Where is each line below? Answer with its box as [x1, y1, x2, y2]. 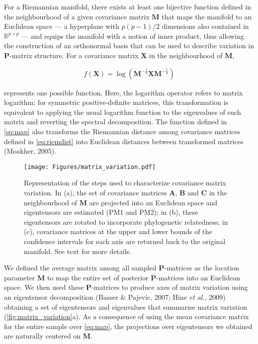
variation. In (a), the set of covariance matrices [24, 187, 167, 197]
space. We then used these [4, 282, 84, 292]
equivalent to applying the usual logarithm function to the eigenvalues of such [4, 106, 241, 117]
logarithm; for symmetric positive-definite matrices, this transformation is [4, 97, 229, 107]
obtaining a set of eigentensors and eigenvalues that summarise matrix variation [4, 301, 248, 312]
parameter [4, 272, 35, 282]
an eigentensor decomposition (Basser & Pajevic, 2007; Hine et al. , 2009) [4, 291, 226, 302]
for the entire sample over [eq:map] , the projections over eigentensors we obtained [4, 321, 253, 331]
